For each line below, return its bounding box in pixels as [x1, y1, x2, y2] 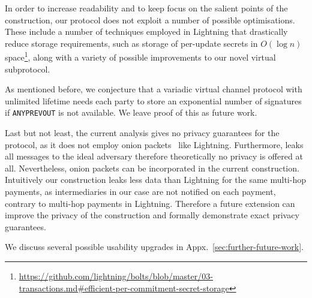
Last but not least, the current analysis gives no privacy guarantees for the [5, 127, 280, 139]
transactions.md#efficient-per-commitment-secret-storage [19, 281, 229, 294]
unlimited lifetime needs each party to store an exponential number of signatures [5, 94, 302, 107]
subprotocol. [5, 62, 50, 75]
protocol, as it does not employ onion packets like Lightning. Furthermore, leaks [5, 138, 304, 150]
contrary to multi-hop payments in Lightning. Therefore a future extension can [5, 197, 295, 209]
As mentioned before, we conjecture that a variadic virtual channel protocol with [5, 83, 302, 95]
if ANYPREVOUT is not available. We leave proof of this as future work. [5, 106, 257, 119]
